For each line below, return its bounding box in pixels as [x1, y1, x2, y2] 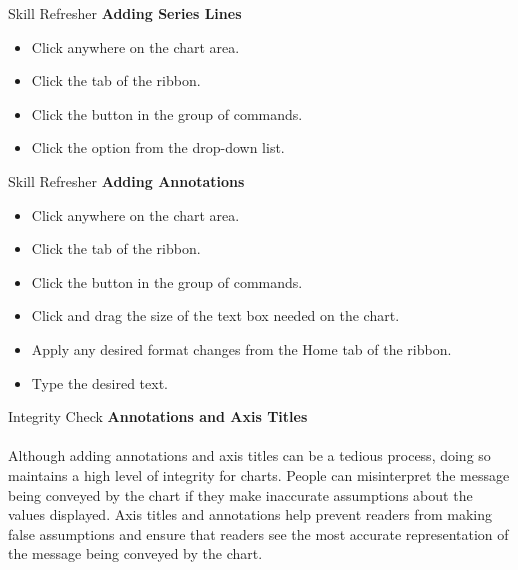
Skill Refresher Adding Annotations [8, 170, 245, 191]
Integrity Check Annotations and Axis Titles [8, 406, 308, 427]
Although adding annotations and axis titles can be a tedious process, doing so [8, 445, 491, 466]
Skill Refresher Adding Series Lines [8, 3, 242, 23]
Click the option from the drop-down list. [31, 137, 285, 158]
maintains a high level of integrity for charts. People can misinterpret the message [8, 464, 510, 485]
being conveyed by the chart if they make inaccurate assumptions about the [8, 484, 473, 505]
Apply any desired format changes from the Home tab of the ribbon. [31, 338, 452, 359]
